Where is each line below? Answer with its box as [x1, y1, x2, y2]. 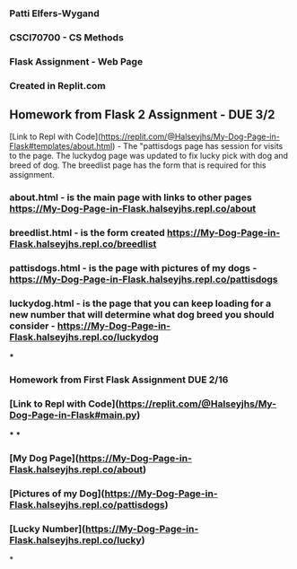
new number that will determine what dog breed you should [9, 309, 275, 321]
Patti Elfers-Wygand [9, 7, 100, 20]
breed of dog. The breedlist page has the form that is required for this [9, 160, 266, 171]
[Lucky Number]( [9, 522, 86, 535]
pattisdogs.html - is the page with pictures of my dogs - [9, 262, 258, 275]
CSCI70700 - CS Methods [9, 31, 124, 43]
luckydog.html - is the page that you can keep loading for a [9, 297, 272, 310]
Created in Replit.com [9, 79, 106, 92]
